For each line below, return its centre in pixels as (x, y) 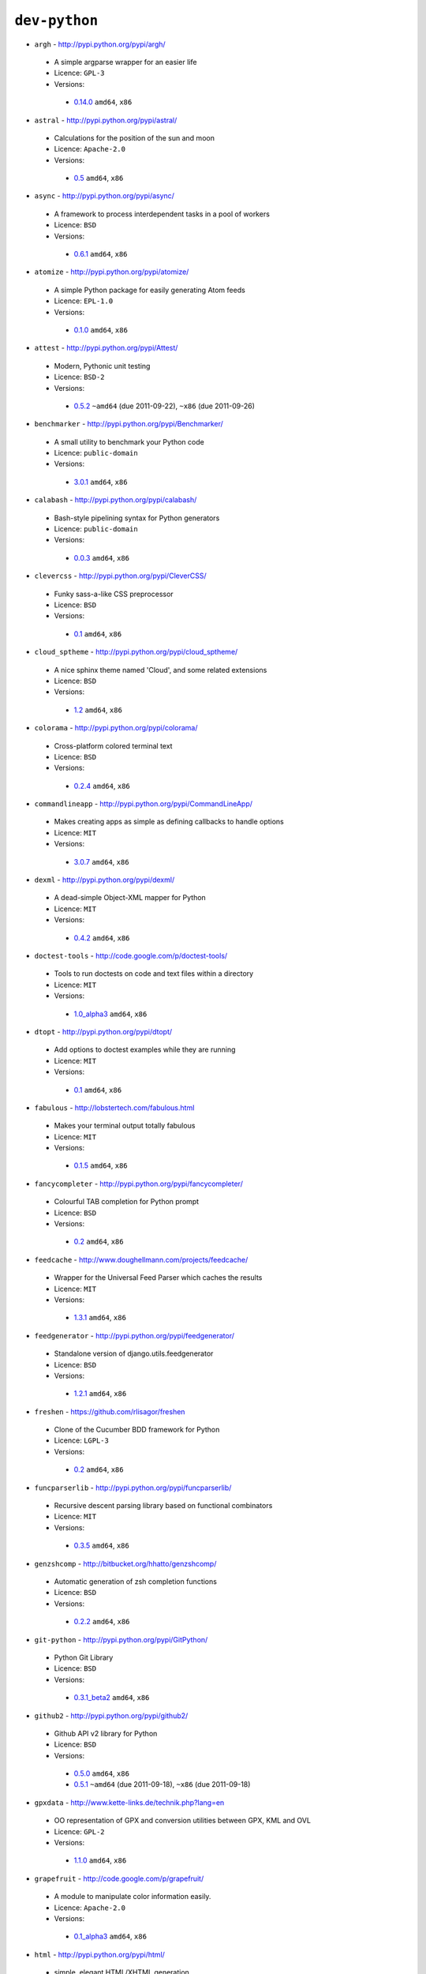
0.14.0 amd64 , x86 (103, 102)
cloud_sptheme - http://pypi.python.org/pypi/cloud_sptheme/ (136, 652)
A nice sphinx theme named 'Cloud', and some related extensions (161, 670)
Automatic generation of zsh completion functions (135, 1582)
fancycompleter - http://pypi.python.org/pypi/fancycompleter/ (139, 1184)
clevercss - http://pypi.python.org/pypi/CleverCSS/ (120, 576)
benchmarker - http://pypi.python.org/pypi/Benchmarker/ (129, 424)
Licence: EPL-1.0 (84, 301)
